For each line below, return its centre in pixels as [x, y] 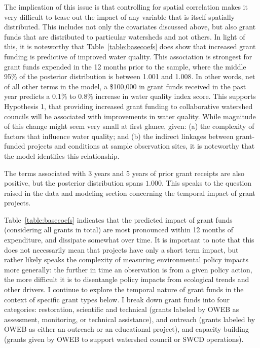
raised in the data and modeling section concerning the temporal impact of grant [130, 193]
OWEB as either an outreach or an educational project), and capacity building [126, 329]
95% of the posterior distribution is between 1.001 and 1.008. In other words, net [130, 76]
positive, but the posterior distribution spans [74, 183]
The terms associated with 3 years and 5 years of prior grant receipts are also [124, 173]
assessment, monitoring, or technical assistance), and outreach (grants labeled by [130, 319]
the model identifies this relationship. [62, 155]
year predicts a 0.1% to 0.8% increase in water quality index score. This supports [130, 96]
